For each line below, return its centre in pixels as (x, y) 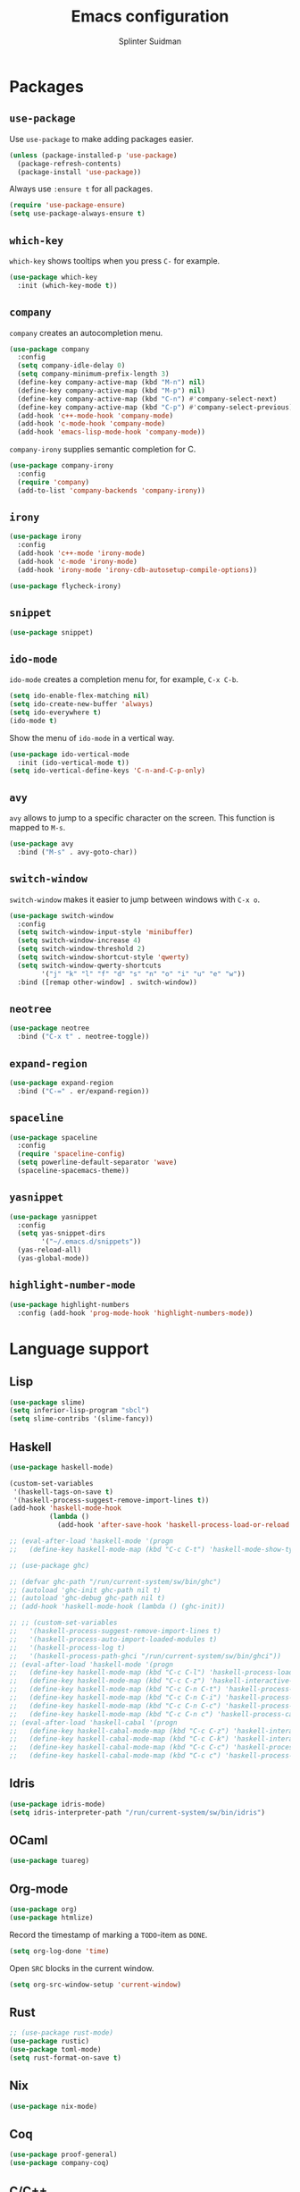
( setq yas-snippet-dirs (61, 1234)
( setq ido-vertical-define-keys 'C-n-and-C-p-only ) (107, 771)
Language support (79, 1349)
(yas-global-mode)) (54, 1259)
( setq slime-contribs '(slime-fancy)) (81, 1419)
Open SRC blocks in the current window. (82, 1968)
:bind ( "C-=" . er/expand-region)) (83, 1091)
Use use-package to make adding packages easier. (101, 139)
